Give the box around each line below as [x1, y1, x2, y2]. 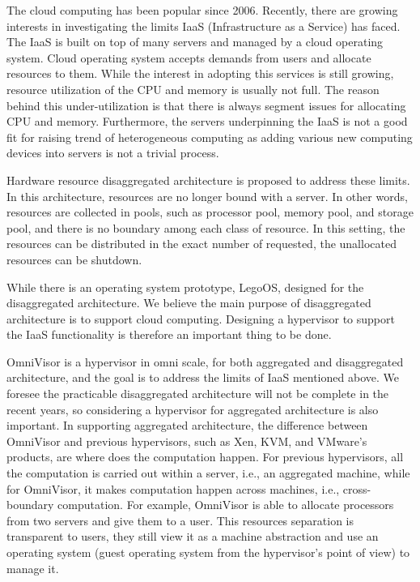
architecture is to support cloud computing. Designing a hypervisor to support [6, 310, 395, 327]
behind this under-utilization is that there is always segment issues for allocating [6, 96, 406, 113]
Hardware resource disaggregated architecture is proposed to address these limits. [6, 171, 410, 188]
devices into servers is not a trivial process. [6, 144, 219, 161]
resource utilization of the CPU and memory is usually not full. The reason [6, 80, 380, 97]
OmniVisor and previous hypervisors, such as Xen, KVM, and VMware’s [6, 432, 367, 449]
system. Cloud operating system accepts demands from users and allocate [6, 49, 371, 66]
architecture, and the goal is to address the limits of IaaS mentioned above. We [6, 369, 399, 386]
